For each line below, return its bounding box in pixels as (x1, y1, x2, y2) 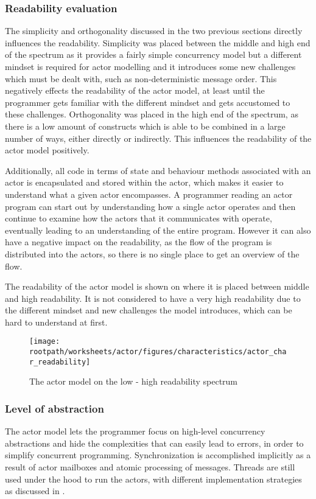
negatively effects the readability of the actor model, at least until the (5, 84, 265, 97)
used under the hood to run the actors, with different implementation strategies (5, 472, 302, 485)
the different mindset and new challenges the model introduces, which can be (5, 304, 292, 316)
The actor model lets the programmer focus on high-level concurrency (5, 425, 265, 438)
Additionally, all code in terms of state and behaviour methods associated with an (5, 164, 311, 176)
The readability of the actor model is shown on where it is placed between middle (5, 280, 309, 293)
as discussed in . (5, 484, 65, 497)
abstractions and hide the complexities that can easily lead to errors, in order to (5, 436, 304, 449)
